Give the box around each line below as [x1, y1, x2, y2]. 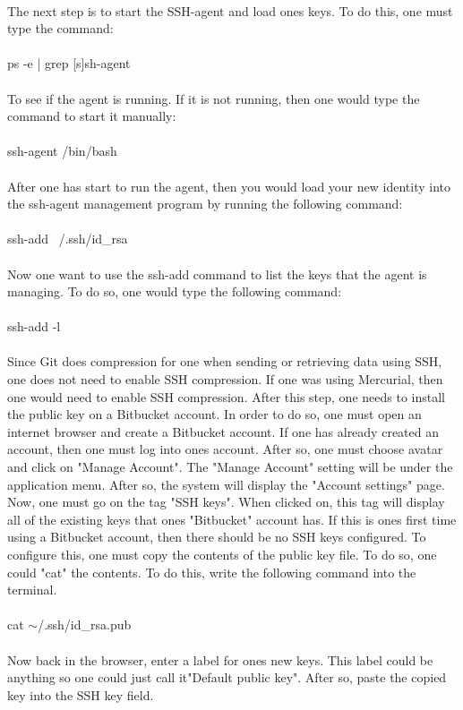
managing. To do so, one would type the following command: [7, 282, 342, 301]
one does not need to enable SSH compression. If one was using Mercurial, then [7, 370, 443, 389]
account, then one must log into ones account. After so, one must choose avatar [7, 440, 443, 458]
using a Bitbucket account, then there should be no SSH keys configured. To [7, 527, 426, 546]
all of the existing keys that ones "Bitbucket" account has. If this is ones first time [7, 509, 457, 528]
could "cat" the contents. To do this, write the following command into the [7, 562, 416, 581]
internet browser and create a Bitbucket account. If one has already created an [7, 422, 439, 441]
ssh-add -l [7, 317, 61, 336]
